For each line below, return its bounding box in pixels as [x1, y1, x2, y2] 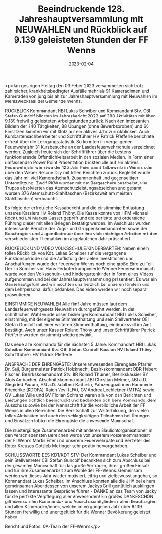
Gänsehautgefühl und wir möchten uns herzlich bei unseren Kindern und [5, 281, 150, 287]
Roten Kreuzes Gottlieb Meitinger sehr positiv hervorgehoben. [5, 443, 129, 449]
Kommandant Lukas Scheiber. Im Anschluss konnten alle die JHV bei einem [5, 478, 156, 484]
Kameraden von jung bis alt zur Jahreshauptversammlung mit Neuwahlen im [5, 93, 157, 99]
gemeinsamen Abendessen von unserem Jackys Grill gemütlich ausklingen [5, 483, 155, 489]
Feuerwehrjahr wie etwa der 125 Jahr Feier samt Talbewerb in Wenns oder [5, 164, 153, 170]
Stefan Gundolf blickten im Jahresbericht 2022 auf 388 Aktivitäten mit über [5, 113, 155, 118]
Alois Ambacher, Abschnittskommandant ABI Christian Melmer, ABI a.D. [5, 376, 147, 382]
